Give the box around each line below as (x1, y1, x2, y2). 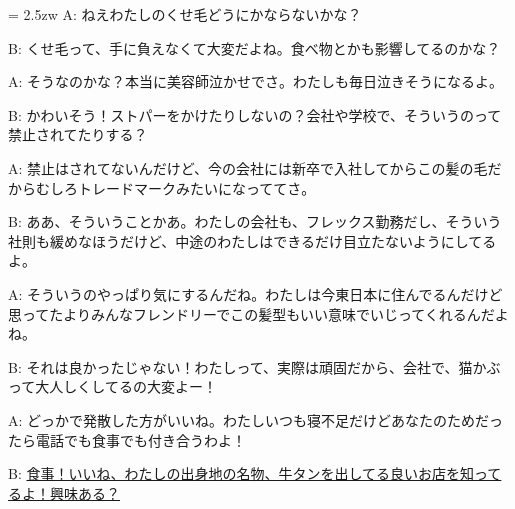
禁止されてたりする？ (8, 124, 148, 145)
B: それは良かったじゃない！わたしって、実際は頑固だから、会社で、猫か (8, 356, 487, 377)
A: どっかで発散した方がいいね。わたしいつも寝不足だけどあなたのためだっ (8, 409, 504, 430)
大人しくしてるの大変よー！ (35, 376, 217, 397)
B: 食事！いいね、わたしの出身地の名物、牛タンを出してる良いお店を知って (8, 463, 502, 484)
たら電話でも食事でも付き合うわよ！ (8, 429, 246, 450)
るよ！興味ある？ (8, 482, 120, 503)
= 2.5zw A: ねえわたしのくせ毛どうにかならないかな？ (8, 4, 362, 24)
